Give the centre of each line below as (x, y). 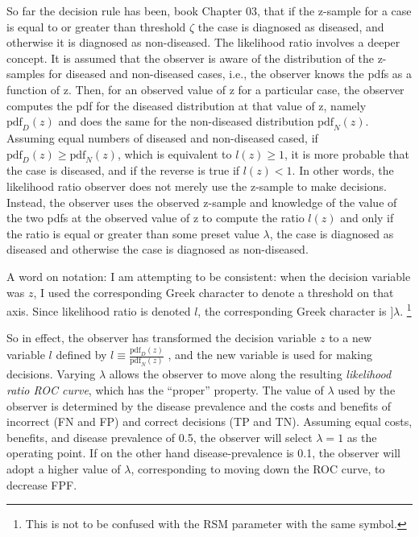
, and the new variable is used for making (270, 355)
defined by (81, 355)
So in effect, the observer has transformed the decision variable (162, 338)
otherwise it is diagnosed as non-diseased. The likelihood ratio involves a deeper (203, 42)
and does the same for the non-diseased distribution (186, 121)
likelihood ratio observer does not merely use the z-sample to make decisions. (197, 186)
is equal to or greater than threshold (96, 26)
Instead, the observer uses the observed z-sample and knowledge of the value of (202, 202)
